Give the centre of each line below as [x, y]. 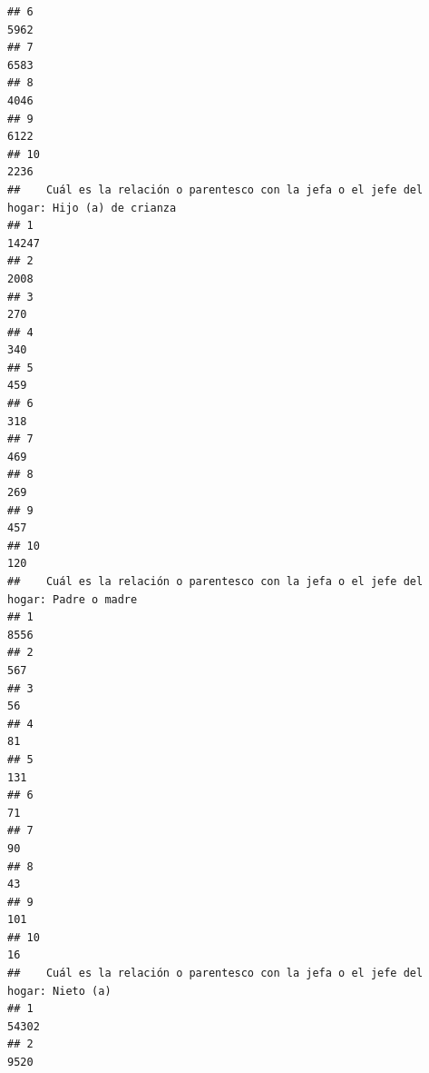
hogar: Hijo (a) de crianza [92, 208]
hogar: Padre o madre [73, 599]
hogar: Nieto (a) [59, 991]
